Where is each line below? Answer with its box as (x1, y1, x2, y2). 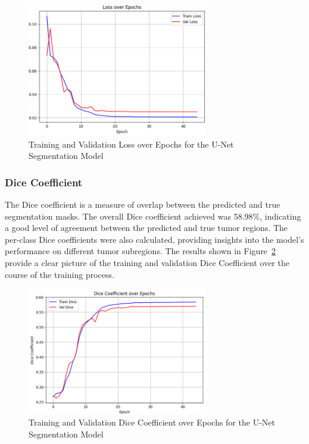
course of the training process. (5, 268, 114, 280)
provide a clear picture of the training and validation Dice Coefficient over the (5, 256, 289, 268)
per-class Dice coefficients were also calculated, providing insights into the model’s (5, 233, 304, 245)
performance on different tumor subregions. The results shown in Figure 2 (5, 245, 276, 257)
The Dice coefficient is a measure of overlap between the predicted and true (5, 198, 280, 210)
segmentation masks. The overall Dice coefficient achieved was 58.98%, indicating (5, 210, 301, 222)
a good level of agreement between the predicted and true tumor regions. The (5, 221, 288, 234)
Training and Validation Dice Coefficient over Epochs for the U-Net (29, 416, 275, 429)
